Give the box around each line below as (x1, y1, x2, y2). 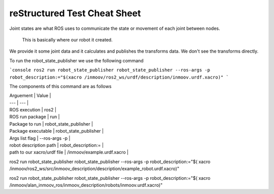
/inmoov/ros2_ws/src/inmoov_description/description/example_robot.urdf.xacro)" (9, 166, 180, 172)
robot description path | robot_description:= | (9, 142, 104, 148)
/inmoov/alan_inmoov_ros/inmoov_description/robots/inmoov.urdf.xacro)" (9, 182, 163, 188)
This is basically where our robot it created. (22, 36, 113, 43)
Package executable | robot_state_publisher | (9, 128, 104, 134)
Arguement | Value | (9, 93, 51, 99)
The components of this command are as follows (9, 83, 112, 89)
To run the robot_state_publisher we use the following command (9, 57, 144, 63)
